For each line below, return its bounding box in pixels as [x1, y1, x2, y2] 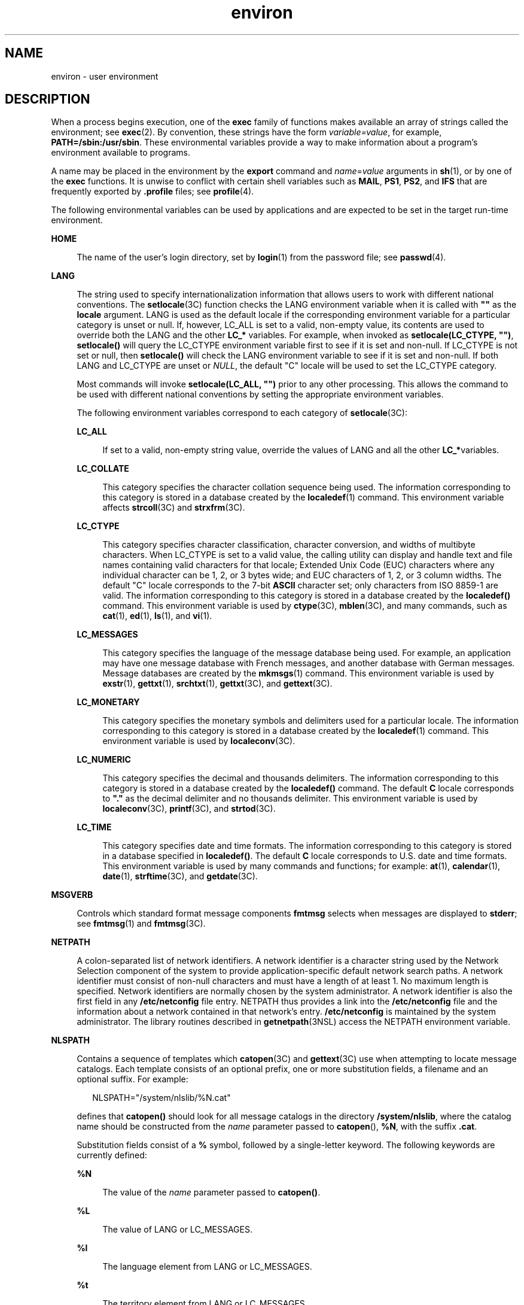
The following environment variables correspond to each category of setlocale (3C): [77, 408, 407, 418]
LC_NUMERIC [77, 754, 131, 765]
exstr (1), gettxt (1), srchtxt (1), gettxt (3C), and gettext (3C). [102, 678, 333, 689]
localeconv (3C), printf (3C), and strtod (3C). [102, 803, 276, 814]
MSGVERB [51, 890, 93, 900]
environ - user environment [51, 71, 159, 81]
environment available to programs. [51, 147, 191, 158]
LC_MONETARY [77, 697, 140, 708]
